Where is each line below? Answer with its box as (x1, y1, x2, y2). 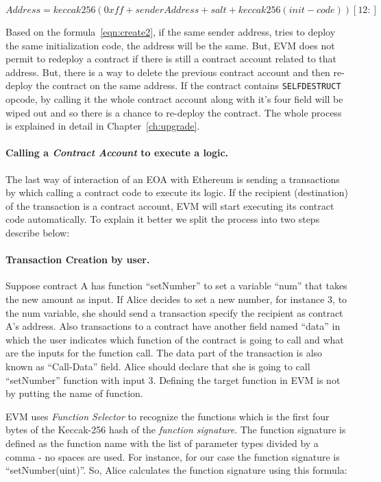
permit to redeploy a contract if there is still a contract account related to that (5, 51, 336, 66)
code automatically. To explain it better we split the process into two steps (5, 212, 320, 226)
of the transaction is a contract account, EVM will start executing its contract (5, 198, 334, 213)
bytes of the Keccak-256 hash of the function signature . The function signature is (5, 422, 346, 437)
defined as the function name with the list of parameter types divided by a (5, 435, 319, 450)
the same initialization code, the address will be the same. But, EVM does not (5, 38, 335, 52)
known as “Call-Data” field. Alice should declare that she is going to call (5, 359, 310, 373)
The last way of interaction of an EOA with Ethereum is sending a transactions (5, 171, 340, 186)
